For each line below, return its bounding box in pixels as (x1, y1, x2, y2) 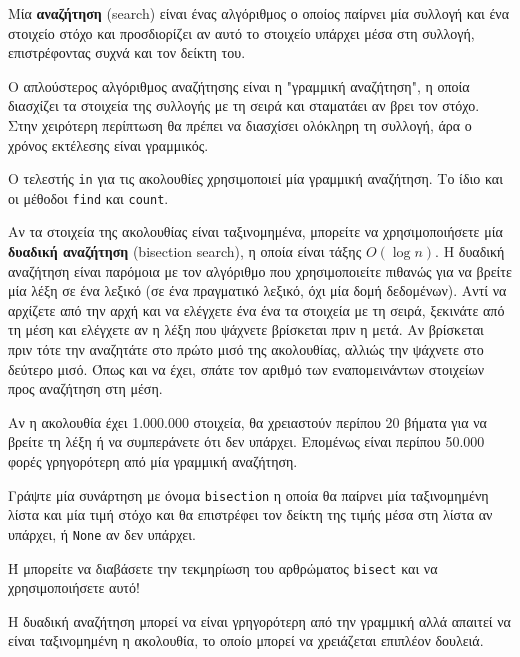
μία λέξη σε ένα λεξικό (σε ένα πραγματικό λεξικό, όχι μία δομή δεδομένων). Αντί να (8, 280, 507, 301)
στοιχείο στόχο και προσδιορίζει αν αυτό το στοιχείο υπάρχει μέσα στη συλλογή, (8, 22, 475, 43)
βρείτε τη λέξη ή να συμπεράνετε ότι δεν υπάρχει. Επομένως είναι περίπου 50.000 (8, 431, 485, 452)
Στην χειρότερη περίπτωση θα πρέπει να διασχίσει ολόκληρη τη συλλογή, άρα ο (8, 114, 472, 135)
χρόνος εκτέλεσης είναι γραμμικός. (8, 134, 209, 155)
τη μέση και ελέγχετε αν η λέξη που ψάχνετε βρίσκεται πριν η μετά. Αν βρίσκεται (8, 319, 484, 340)
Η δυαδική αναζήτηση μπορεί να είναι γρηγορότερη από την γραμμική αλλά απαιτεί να (8, 610, 511, 631)
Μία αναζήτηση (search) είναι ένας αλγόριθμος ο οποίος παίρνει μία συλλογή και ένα (8, 3, 510, 23)
